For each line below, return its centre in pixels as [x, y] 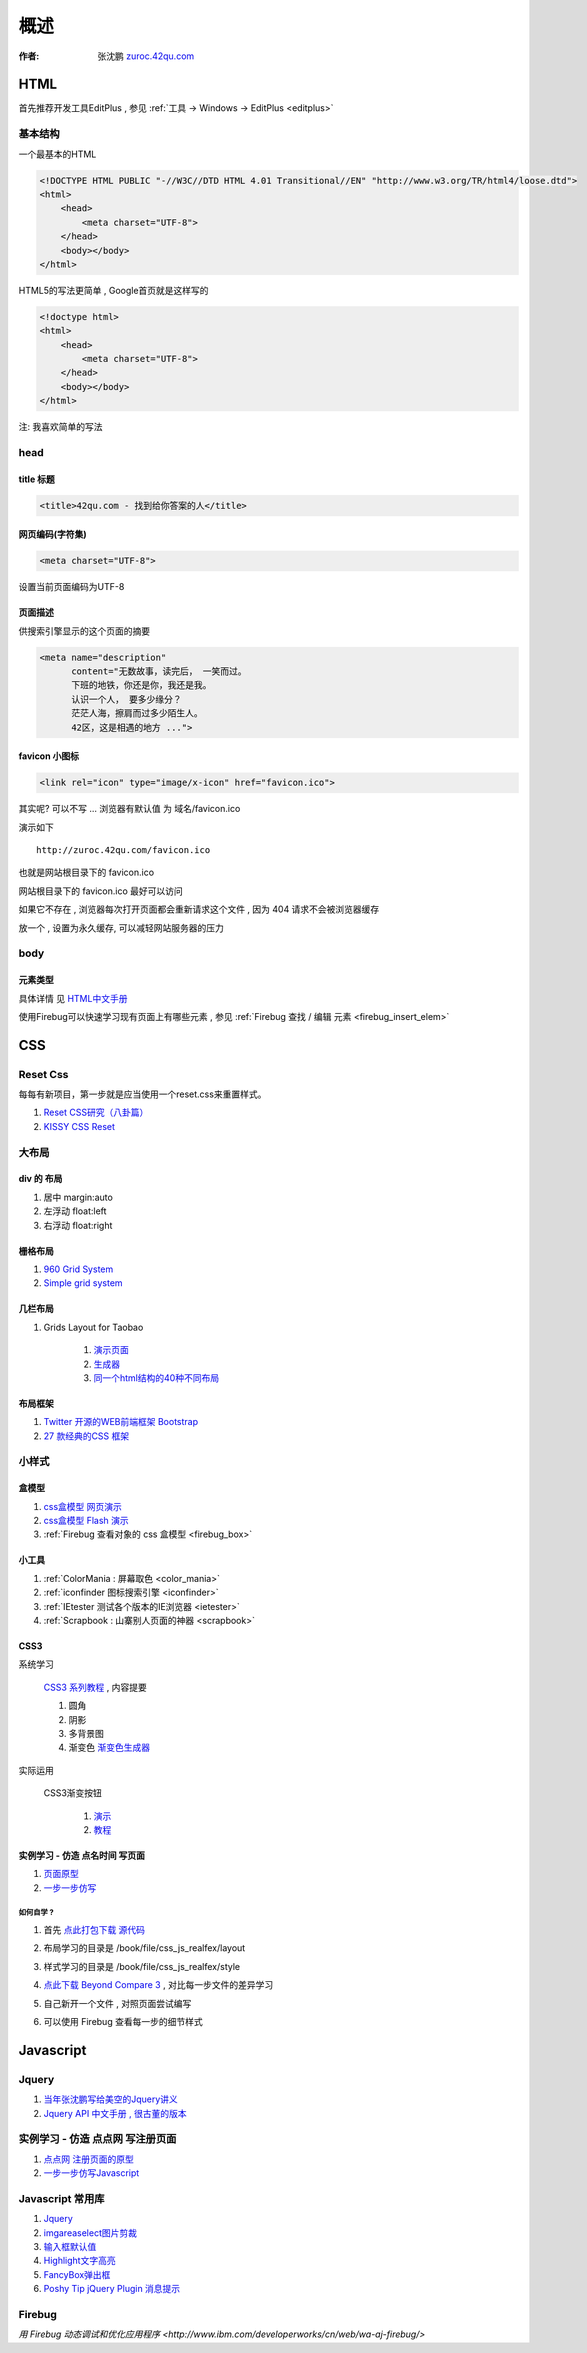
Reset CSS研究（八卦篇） [96, 1112]
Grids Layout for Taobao [93, 1327]
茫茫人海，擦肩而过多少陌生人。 [137, 713]
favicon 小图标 [49, 756]
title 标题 [36, 479]
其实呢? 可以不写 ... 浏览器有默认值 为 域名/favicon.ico [129, 809]
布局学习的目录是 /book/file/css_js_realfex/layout [144, 1948]
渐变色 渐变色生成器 [109, 1747]
